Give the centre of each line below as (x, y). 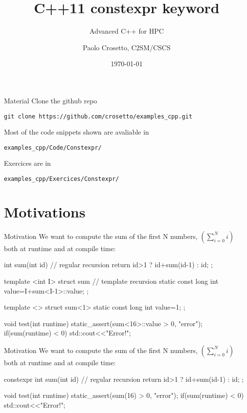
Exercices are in (28, 163)
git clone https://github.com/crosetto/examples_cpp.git (98, 116)
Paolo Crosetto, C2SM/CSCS (127, 47)
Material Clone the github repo (51, 100)
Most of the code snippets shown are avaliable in (76, 132)
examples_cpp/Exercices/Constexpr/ (62, 179)
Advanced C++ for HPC (127, 31)
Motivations (45, 211)
